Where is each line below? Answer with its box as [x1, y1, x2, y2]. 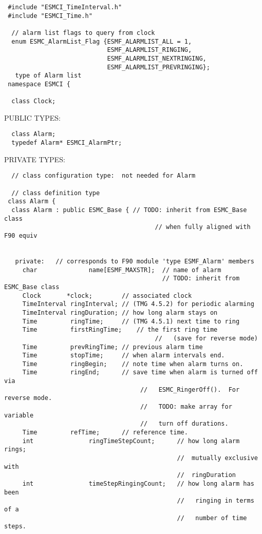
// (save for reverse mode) [155, 334, 258, 342]
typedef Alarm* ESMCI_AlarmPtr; [11, 139, 122, 147]
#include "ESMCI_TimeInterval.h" [8, 4, 122, 11]
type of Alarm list [15, 72, 82, 80]
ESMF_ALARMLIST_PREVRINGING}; [107, 63, 210, 71]
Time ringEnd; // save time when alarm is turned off [22, 369, 258, 376]
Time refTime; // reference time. [22, 429, 188, 436]
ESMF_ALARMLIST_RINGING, [107, 46, 192, 54]
